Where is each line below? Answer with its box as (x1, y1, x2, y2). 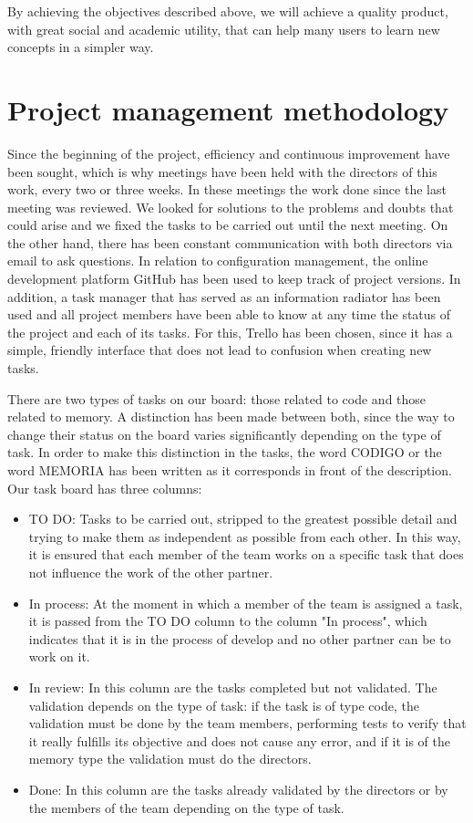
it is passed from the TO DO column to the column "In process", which (28, 611, 427, 630)
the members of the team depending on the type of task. (28, 797, 344, 817)
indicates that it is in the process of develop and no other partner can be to (28, 629, 451, 648)
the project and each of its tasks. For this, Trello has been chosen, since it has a (7, 322, 453, 341)
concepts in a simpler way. (7, 37, 154, 57)
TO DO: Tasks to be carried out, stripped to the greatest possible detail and (28, 509, 458, 528)
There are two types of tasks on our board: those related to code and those (7, 389, 427, 408)
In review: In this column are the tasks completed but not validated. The (28, 677, 437, 696)
